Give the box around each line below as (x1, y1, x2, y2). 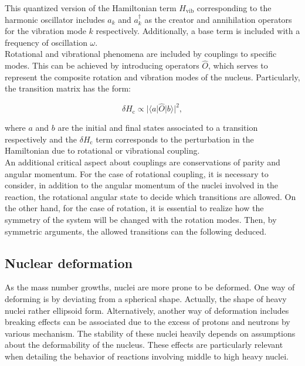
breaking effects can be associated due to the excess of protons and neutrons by (5, 316, 290, 328)
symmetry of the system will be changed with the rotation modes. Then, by (5, 213, 277, 225)
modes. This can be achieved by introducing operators (5, 59, 199, 72)
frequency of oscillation (5, 36, 87, 48)
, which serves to (208, 59, 268, 72)
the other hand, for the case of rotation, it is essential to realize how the (5, 202, 264, 214)
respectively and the (5, 133, 77, 145)
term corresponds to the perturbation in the (96, 133, 254, 145)
